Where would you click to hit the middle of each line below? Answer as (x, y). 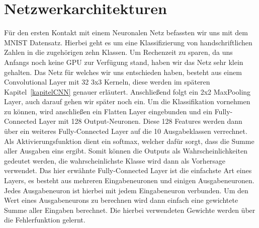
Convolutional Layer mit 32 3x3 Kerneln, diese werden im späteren (107, 82)
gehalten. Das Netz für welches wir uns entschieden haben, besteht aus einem (123, 72)
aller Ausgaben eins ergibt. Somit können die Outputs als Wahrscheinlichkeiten (126, 151)
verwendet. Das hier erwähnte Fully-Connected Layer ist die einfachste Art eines (128, 170)
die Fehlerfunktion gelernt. (45, 220)
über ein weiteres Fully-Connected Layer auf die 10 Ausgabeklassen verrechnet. (126, 131)
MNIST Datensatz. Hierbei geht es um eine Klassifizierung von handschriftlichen (128, 42)
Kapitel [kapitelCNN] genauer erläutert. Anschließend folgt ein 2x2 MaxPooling (127, 91)
